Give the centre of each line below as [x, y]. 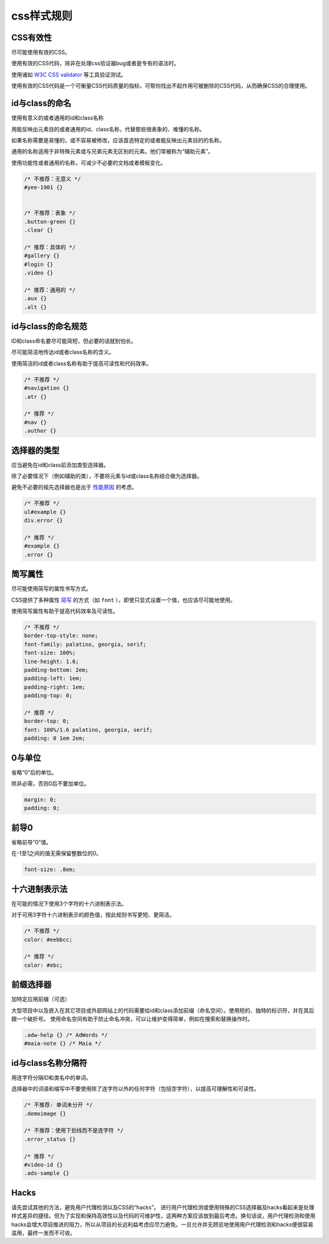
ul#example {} [45, 512]
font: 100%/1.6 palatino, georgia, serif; [88, 730]
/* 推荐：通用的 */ [50, 290]
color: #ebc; [44, 965]
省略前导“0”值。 [31, 842]
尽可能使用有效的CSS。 [41, 52]
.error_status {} [50, 1139]
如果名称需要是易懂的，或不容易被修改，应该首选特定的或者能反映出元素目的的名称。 [118, 140]
